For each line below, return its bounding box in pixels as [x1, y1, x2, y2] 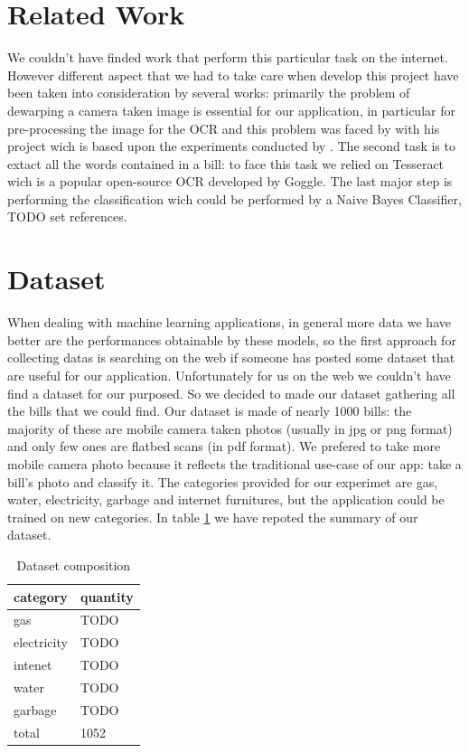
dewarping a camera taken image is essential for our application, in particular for [7, 100, 455, 119]
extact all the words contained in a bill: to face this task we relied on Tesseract [7, 154, 445, 173]
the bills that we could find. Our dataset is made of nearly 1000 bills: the [7, 401, 412, 420]
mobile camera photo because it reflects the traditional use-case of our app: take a [7, 454, 462, 473]
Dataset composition [16, 555, 131, 574]
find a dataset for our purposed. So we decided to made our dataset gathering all [7, 383, 455, 402]
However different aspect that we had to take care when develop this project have [7, 65, 459, 84]
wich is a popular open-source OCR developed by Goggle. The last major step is [7, 172, 453, 191]
